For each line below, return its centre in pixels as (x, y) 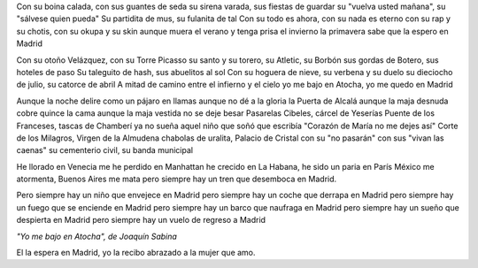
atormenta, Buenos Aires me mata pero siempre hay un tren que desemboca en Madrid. (177, 179)
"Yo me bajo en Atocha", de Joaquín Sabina (96, 236)
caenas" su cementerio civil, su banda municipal (105, 150)
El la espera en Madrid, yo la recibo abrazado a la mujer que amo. (136, 253)
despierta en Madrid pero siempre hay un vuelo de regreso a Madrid (141, 220)
